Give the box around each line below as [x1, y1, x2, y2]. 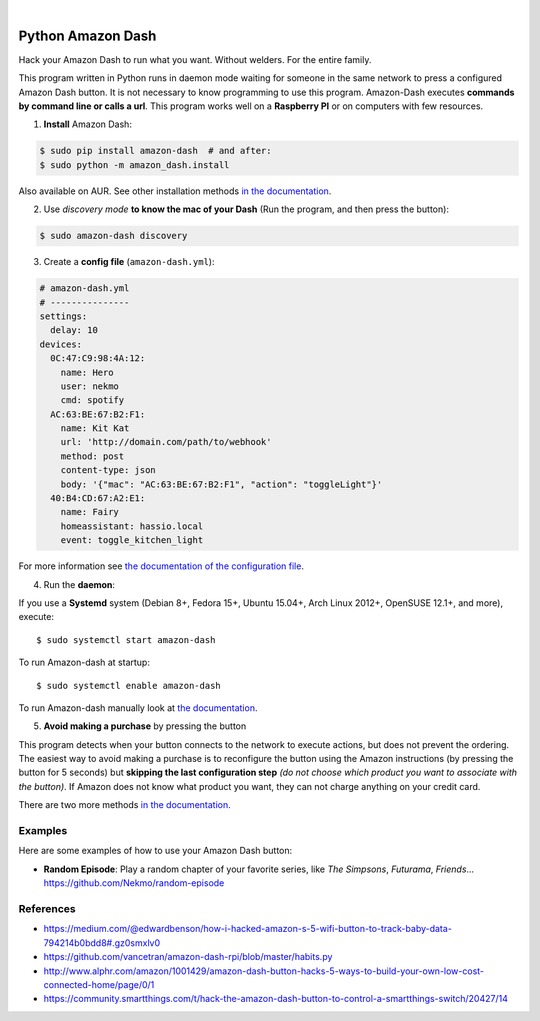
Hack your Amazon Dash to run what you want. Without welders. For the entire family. [18, 53, 372, 65]
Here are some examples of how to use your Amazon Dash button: [18, 845, 293, 857]
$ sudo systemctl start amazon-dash [36, 634, 216, 645]
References [18, 901, 76, 915]
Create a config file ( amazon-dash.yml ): [43, 256, 215, 268]
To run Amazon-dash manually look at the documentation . [18, 701, 258, 714]
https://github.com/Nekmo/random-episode [43, 877, 225, 889]
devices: [39, 338, 83, 350]
